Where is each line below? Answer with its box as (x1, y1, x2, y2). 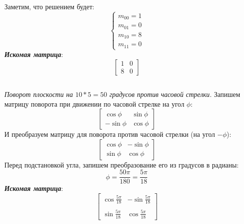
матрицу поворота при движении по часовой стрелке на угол (4, 98, 185, 109)
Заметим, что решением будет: (4, 1, 94, 11)
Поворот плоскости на (4, 89, 73, 99)
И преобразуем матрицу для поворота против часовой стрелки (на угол (4, 129, 215, 139)
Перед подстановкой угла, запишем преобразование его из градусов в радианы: (4, 159, 239, 169)
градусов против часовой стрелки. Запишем (109, 89, 241, 99)
